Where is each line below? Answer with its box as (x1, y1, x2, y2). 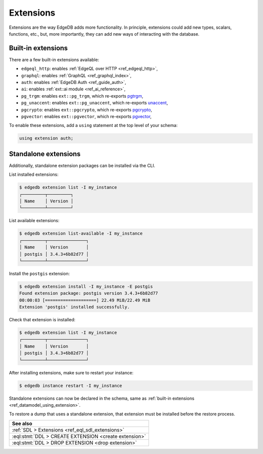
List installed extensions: (9, 171, 58, 178)
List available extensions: (9, 218, 59, 224)
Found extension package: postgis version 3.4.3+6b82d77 (19, 290, 158, 296)
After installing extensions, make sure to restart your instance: (9, 370, 133, 375)
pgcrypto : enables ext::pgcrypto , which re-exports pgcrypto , (21, 106, 152, 112)
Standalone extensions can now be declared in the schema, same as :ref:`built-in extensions (9, 395, 195, 401)
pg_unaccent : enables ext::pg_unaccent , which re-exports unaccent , (21, 100, 168, 106)
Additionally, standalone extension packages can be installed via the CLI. (9, 163, 155, 168)
